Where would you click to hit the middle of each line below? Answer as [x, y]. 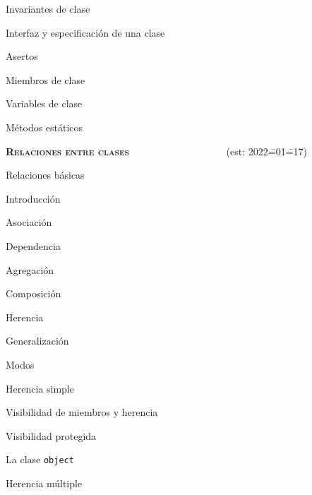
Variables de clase [44, 103]
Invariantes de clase [48, 8]
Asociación [29, 222]
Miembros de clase [46, 79]
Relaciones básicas [45, 175]
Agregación [30, 269]
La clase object [40, 459]
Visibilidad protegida [51, 435]
